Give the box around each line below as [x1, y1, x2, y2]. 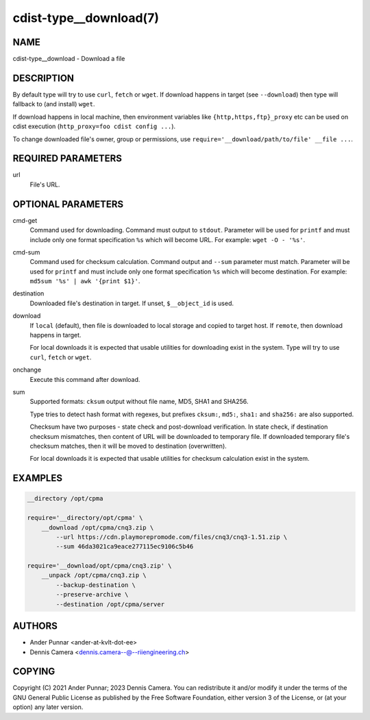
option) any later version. [12, 703, 84, 711]
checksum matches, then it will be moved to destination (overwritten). [29, 442, 227, 450]
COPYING [12, 666, 56, 677]
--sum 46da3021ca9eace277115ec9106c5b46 [56, 542, 194, 551]
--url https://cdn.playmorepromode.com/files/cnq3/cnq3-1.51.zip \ [56, 533, 288, 541]
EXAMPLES [12, 472, 63, 484]
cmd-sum [12, 248, 40, 256]
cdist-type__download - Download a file [12, 55, 125, 63]
